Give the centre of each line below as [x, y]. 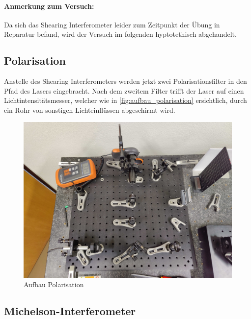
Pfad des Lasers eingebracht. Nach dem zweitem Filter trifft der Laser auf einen [124, 90]
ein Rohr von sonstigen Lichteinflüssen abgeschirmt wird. [90, 110]
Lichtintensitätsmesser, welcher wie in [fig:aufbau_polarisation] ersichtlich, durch [125, 100]
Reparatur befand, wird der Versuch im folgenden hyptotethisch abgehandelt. [120, 34]
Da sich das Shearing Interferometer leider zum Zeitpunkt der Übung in [112, 24]
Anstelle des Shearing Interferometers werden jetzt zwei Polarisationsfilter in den [125, 81]
